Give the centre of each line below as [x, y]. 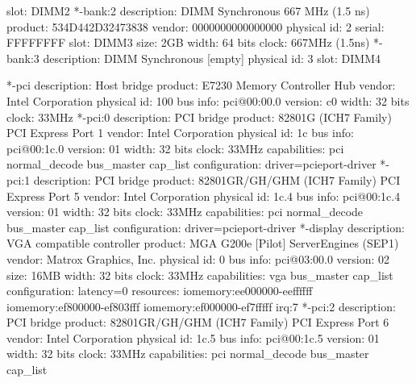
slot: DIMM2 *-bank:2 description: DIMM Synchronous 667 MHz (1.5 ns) [188, 10]
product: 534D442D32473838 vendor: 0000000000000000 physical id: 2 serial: [196, 26]
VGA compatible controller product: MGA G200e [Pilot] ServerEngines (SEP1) [203, 243]
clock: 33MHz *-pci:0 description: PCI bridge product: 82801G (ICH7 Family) [199, 117]
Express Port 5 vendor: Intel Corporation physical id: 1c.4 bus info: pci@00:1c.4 [204, 196]
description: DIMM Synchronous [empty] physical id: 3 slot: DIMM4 [212, 58]
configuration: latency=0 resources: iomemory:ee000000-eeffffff [160, 291]
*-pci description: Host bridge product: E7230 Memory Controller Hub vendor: [201, 85]
